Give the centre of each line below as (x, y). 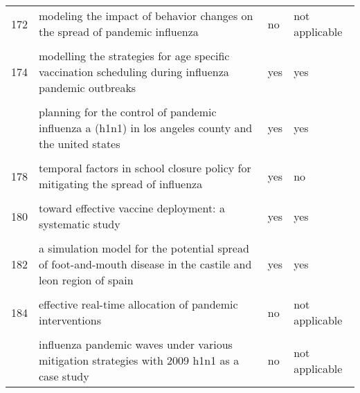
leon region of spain (86, 280)
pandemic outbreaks (88, 88)
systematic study (80, 224)
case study (64, 376)
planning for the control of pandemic (128, 112)
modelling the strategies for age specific (134, 56)
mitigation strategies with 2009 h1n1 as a (139, 360)
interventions (70, 320)
